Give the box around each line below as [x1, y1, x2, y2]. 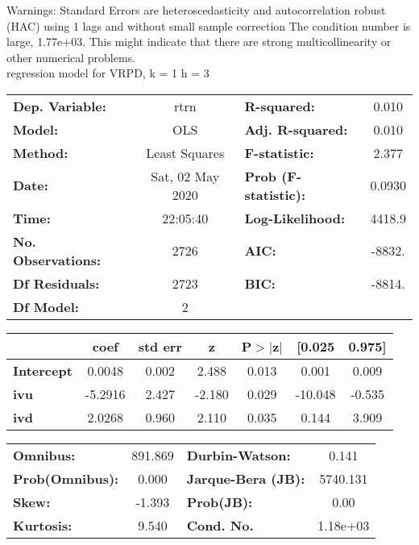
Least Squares [146, 143, 225, 162]
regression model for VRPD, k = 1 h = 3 [6, 64, 209, 81]
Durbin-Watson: [186, 445, 291, 464]
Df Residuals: [13, 273, 100, 293]
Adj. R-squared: [244, 119, 348, 139]
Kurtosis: [13, 515, 73, 535]
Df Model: [13, 297, 79, 316]
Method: [13, 143, 68, 162]
